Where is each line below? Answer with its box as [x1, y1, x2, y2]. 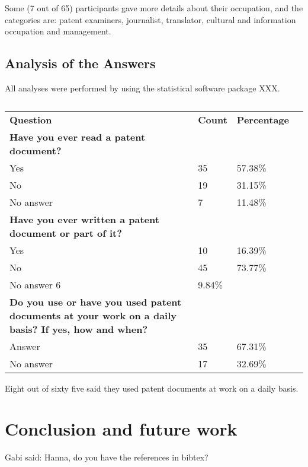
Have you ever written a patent [9, 212, 159, 226]
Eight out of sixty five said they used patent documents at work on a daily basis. [5, 382, 299, 394]
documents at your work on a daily [9, 308, 177, 322]
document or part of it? [9, 225, 122, 240]
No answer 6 [9, 277, 61, 291]
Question [9, 112, 52, 126]
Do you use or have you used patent [9, 294, 182, 309]
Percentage [236, 112, 289, 126]
